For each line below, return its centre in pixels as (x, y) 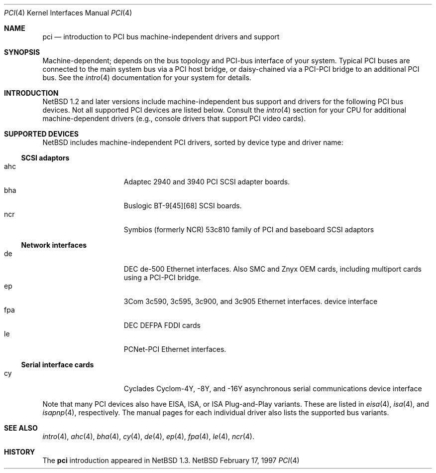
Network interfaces (54, 245)
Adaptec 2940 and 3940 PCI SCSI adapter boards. (207, 182)
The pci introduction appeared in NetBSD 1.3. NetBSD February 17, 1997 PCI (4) (171, 460)
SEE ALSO (21, 428)
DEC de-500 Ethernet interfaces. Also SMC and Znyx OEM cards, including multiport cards (272, 269)
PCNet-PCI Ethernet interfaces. (175, 349)
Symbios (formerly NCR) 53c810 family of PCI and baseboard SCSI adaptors (249, 230)
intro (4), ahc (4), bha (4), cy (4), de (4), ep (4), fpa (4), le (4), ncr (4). (148, 436)
